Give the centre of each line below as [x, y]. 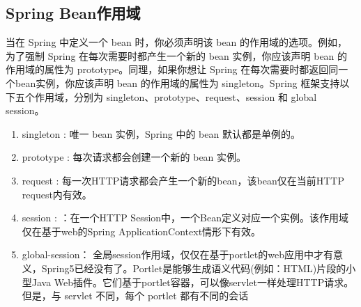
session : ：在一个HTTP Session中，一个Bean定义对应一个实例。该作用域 [185, 218]
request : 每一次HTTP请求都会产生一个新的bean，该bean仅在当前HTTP [183, 180]
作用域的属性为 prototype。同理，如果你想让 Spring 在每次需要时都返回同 [172, 69]
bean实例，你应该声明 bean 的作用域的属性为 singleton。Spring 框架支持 [177, 82]
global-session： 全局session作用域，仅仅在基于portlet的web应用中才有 [177, 254]
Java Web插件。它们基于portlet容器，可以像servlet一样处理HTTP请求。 [193, 282]
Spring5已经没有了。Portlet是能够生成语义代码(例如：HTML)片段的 [194, 268]
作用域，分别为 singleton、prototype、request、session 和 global [176, 96]
